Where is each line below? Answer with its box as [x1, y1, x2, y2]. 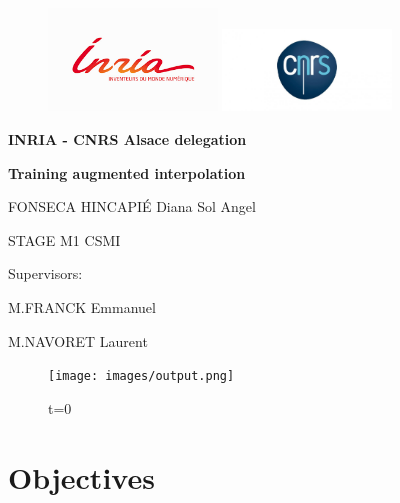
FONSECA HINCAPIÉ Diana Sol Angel [8, 196, 256, 217]
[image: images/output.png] [48, 369, 235, 384]
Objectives [8, 456, 155, 497]
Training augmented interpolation [8, 162, 246, 183]
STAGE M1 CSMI [8, 229, 121, 250]
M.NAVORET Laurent [8, 330, 148, 351]
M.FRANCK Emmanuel [8, 296, 156, 317]
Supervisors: [8, 263, 83, 284]
